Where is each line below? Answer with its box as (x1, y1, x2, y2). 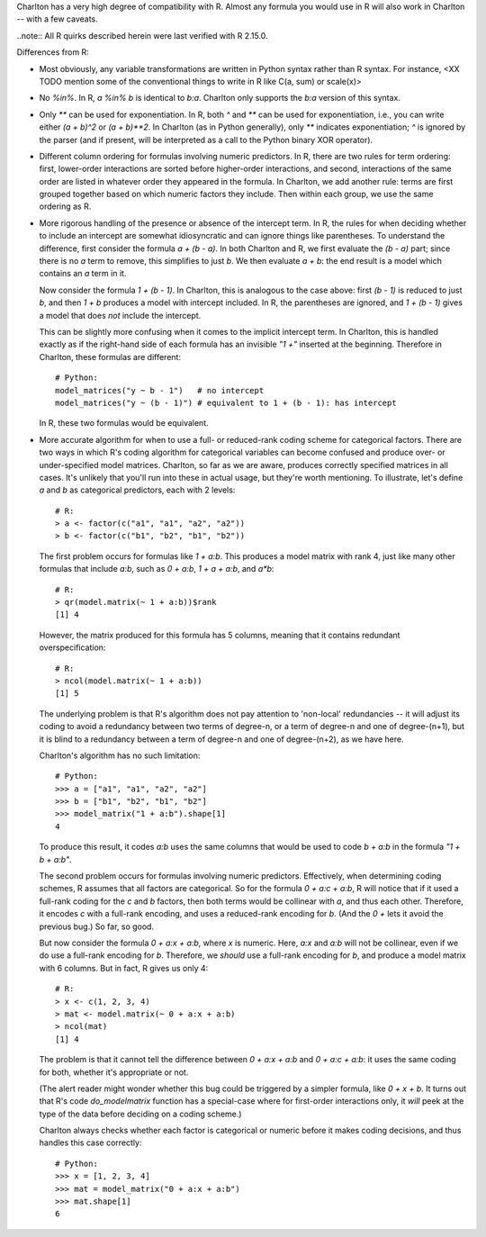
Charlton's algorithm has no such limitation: (39, 750, 201, 761)
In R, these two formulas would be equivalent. (39, 418, 209, 429)
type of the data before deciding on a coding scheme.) (39, 1108, 242, 1119)
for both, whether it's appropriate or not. (39, 1067, 189, 1078)
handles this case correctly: (39, 1137, 142, 1148)
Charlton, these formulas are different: (39, 351, 182, 362)
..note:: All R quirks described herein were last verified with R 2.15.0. (16, 30, 269, 41)
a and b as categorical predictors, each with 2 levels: (39, 484, 236, 495)
